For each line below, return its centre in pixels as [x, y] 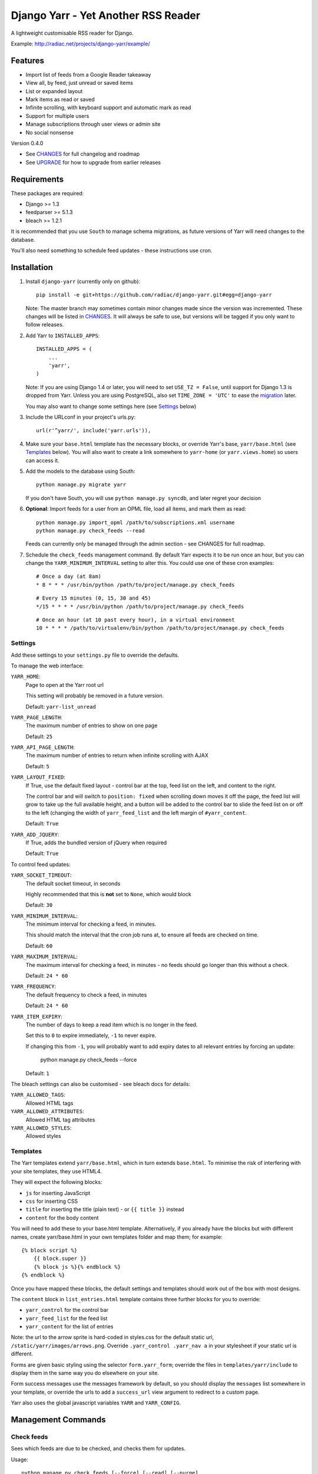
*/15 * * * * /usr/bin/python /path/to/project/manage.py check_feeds [140, 606]
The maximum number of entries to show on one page [92, 726]
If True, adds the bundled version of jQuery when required [96, 843]
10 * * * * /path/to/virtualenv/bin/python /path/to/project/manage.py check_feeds [160, 628]
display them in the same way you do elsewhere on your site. [85, 1373]
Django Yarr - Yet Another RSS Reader [105, 15]
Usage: [20, 1459]
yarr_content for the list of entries [69, 1327]
